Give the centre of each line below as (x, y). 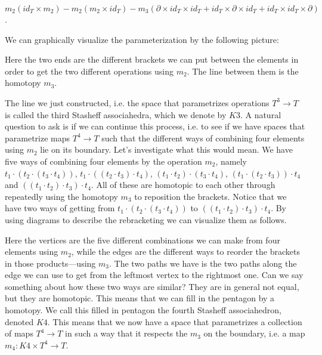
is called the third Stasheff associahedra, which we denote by (116, 114)
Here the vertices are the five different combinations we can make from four (143, 240)
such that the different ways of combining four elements (203, 138)
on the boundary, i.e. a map (254, 333)
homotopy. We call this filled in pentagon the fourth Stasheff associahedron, (143, 310)
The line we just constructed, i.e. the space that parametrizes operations (137, 102)
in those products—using (50, 263)
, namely (231, 161)
